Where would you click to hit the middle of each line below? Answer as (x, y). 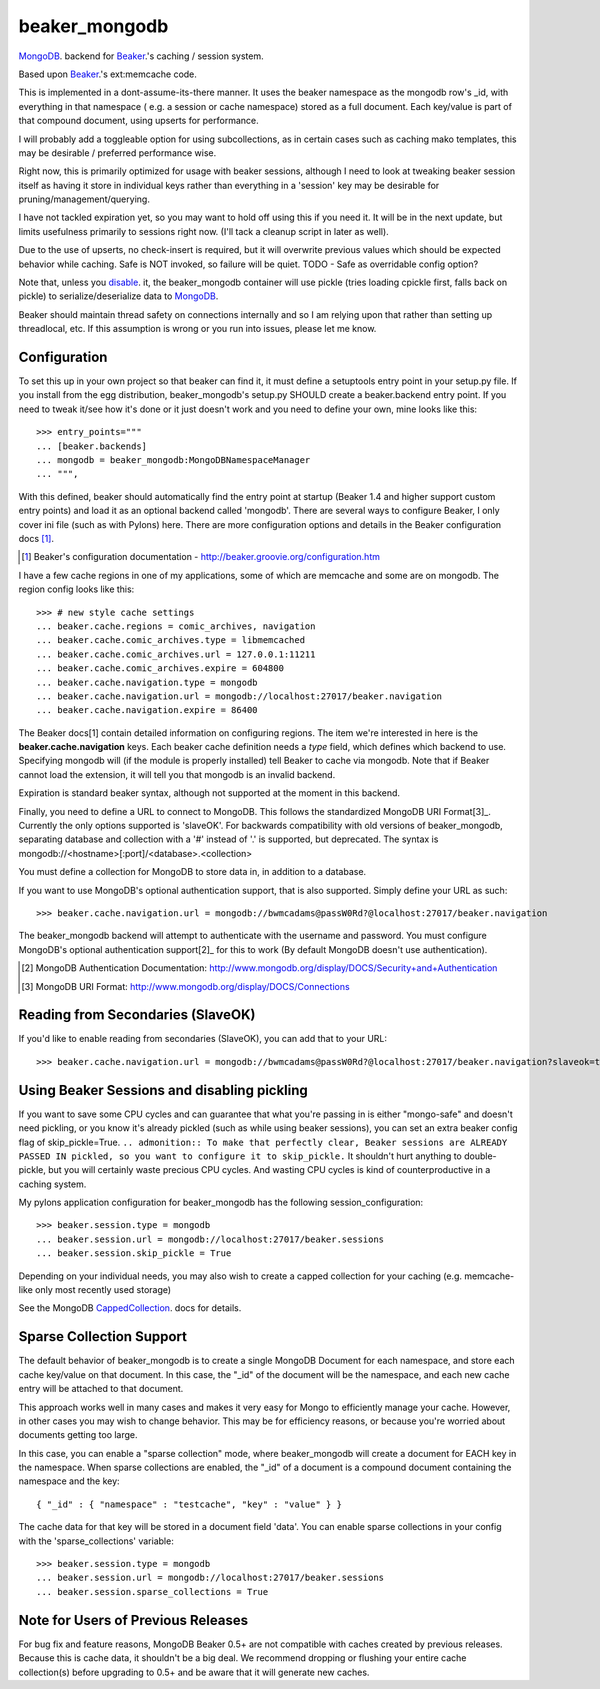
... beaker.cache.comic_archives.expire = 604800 (160, 668)
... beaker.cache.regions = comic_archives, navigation (176, 626)
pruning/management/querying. (84, 199)
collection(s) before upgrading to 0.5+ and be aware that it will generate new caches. (194, 1672)
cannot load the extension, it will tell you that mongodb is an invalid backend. (177, 774)
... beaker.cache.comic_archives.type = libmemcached (170, 640)
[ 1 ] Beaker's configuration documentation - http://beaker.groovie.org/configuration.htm (200, 557)
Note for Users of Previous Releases (133, 1620)
